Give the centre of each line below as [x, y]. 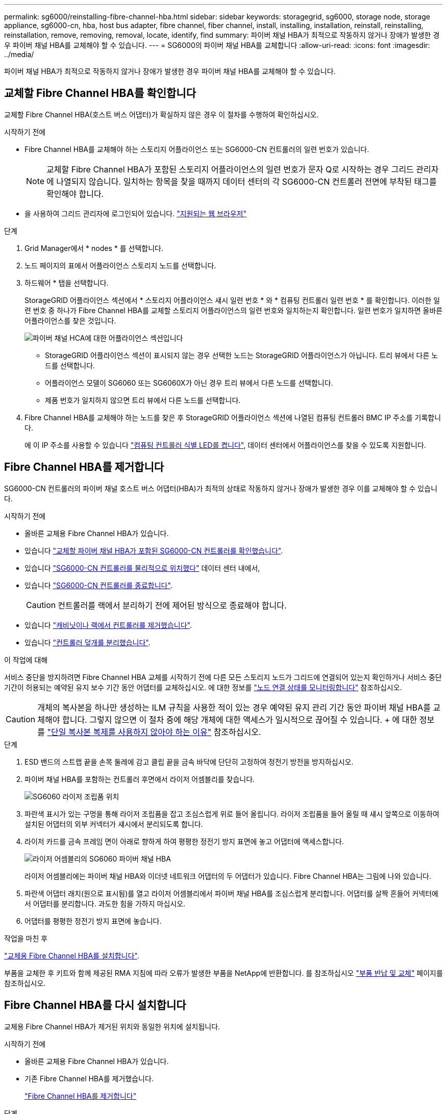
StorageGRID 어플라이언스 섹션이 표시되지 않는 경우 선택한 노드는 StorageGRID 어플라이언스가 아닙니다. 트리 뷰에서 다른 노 [242, 355]
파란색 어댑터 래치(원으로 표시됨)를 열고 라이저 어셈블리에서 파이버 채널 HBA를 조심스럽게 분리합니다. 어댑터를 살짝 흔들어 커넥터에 [231, 893]
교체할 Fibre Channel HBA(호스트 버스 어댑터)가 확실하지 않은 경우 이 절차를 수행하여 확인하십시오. [162, 114]
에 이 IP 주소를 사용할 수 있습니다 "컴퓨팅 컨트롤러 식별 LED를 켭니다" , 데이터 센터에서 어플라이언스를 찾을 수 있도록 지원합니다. [225, 445]
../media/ [19, 54]
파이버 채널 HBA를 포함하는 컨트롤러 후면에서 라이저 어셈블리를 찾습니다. [140, 779]
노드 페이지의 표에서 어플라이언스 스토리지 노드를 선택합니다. [120, 265]
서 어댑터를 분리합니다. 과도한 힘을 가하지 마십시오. [105, 903]
